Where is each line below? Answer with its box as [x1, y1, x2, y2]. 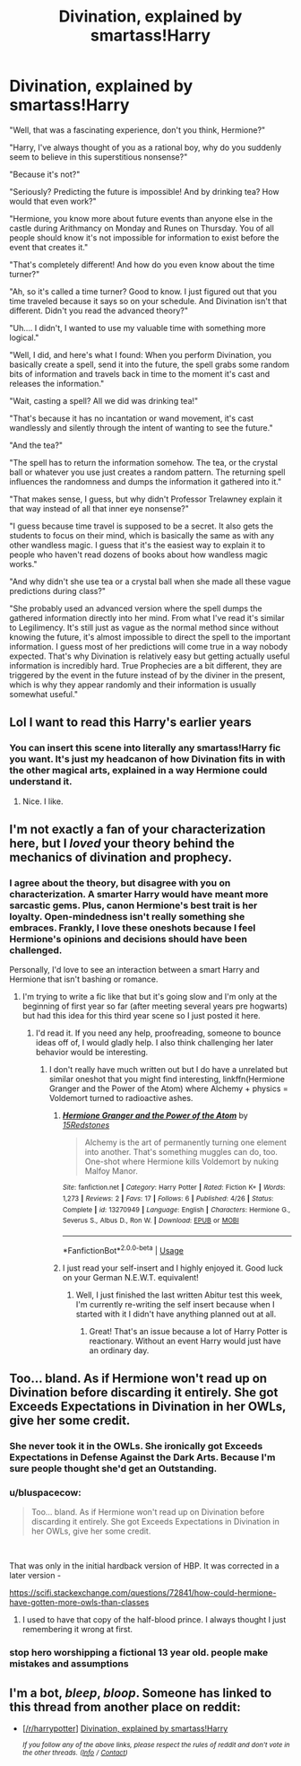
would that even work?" [9, 196, 97, 206]
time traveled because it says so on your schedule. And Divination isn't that [9, 295, 288, 306]
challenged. [9, 944, 63, 957]
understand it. [9, 775, 73, 788]
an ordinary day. [89, 1344, 150, 1356]
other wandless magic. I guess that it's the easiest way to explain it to [9, 539, 266, 550]
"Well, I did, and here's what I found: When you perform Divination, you [9, 349, 271, 360]
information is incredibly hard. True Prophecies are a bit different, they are [9, 660, 282, 670]
